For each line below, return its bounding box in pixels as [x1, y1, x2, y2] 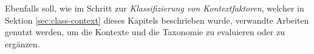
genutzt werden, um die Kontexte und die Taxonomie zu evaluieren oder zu [5, 25, 285, 38]
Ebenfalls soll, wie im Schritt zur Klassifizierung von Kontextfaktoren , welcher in [5, 2, 304, 14]
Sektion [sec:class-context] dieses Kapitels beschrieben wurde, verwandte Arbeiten [5, 13, 309, 26]
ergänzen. [5, 37, 40, 50]
